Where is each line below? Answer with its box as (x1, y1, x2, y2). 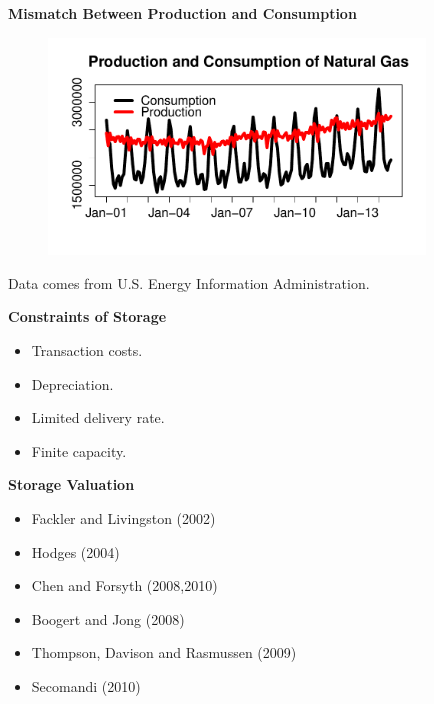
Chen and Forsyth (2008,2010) (31, 575, 218, 596)
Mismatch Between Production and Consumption (8, 3, 357, 23)
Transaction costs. (31, 340, 143, 361)
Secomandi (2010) (31, 675, 141, 696)
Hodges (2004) (31, 541, 120, 562)
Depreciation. (31, 373, 114, 394)
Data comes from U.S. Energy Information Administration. (8, 272, 370, 293)
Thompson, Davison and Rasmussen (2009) (31, 642, 297, 663)
